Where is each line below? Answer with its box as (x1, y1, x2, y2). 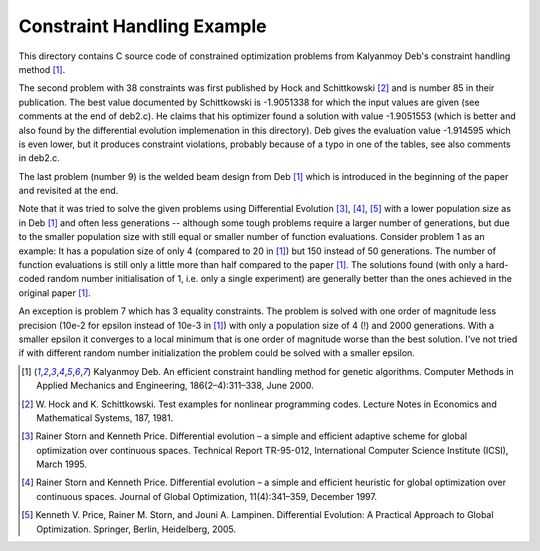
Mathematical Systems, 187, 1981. (36, 411, 174, 424)
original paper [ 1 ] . (18, 286, 92, 299)
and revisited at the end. (18, 185, 119, 197)
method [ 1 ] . (18, 63, 66, 75)
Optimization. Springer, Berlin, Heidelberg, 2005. (36, 523, 237, 535)
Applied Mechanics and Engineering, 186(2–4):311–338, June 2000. (36, 380, 314, 392)
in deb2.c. (18, 152, 60, 164)
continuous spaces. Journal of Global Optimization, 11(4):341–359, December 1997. (36, 490, 377, 502)
